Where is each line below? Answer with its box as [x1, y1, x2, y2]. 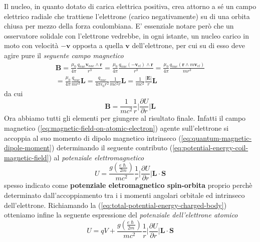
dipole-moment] [4, 142, 52, 153]
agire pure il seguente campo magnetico [4, 50, 124, 60]
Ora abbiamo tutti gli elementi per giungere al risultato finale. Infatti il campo [4, 113, 246, 123]
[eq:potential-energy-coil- [172, 142, 248, 153]
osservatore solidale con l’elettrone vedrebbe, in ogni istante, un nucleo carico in [4, 30, 249, 41]
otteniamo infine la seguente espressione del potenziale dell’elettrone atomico [4, 209, 238, 220]
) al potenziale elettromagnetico [49, 152, 144, 162]
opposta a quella [73, 40, 123, 51]
